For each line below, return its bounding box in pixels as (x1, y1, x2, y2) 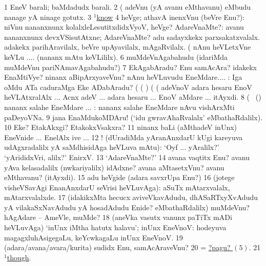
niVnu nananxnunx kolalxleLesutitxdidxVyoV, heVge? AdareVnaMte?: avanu (4, 21, 244, 32)
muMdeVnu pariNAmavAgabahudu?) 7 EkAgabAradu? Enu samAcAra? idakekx (4, 61, 257, 72)
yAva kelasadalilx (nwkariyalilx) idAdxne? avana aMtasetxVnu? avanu (4, 162, 224, 172)
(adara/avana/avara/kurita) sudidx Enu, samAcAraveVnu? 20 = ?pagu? (4, 242, 231, 253)
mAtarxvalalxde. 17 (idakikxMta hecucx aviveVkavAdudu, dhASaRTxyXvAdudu (4, 192, 258, 203)
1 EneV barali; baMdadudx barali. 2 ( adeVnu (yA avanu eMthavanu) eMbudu (4, 2, 251, 12)
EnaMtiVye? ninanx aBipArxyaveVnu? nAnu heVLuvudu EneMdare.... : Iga (4, 72, 242, 82)
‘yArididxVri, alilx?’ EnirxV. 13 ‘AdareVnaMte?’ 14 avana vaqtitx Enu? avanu (4, 151, 250, 162)
